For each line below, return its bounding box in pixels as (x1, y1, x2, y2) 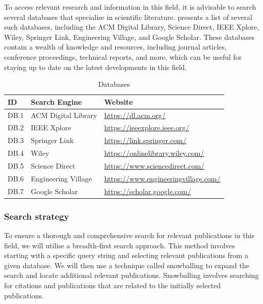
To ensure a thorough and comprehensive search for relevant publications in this (4, 229, 255, 240)
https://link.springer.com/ (104, 135, 187, 146)
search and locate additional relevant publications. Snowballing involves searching (4, 270, 259, 280)
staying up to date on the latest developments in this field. (4, 61, 187, 72)
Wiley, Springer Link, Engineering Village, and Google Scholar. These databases (4, 31, 255, 42)
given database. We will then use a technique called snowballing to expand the (4, 260, 249, 270)
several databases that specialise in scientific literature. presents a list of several (4, 11, 253, 22)
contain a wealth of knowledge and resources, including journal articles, (4, 41, 227, 52)
